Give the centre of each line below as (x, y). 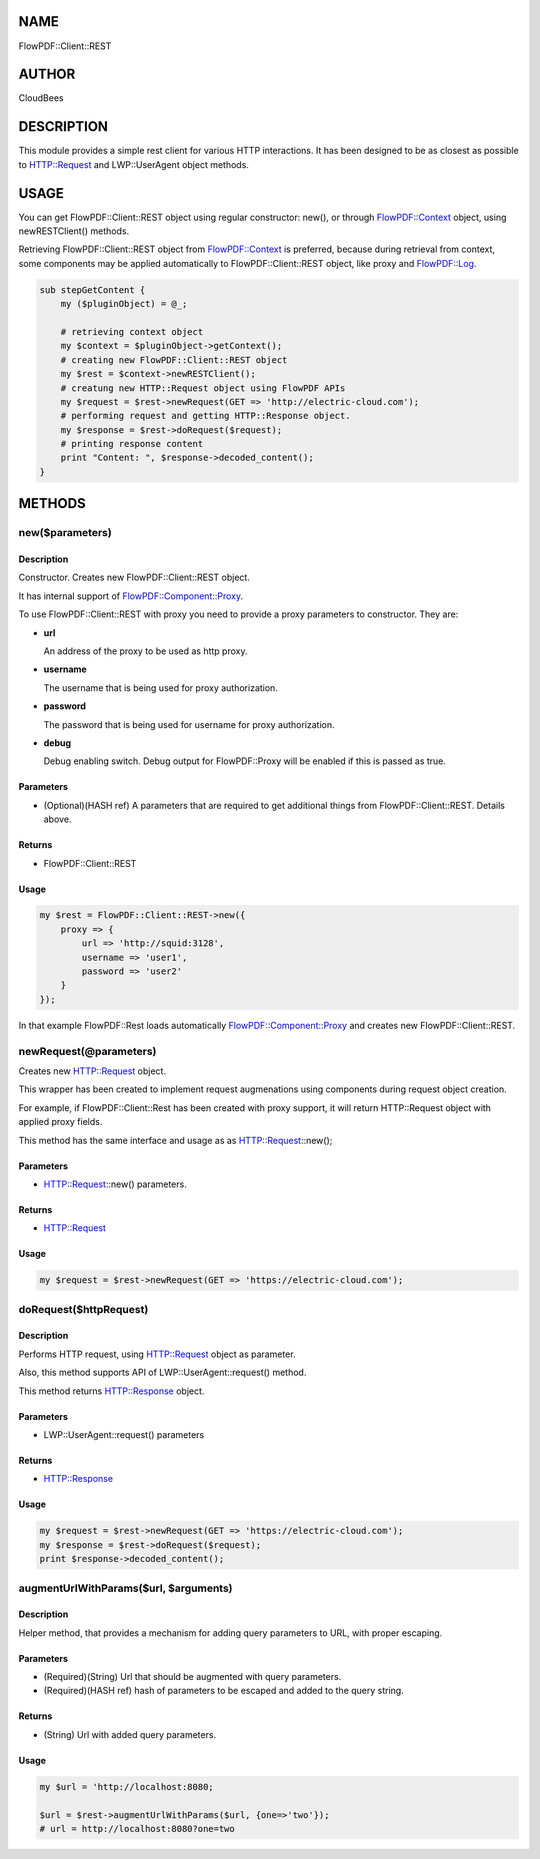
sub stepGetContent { (92, 289)
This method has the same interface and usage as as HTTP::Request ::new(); (175, 1140)
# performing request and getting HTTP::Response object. (205, 416)
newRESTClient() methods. (74, 231)
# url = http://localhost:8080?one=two (137, 1829)
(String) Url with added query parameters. (130, 1734)
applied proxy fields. (60, 1122)
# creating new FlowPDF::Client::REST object (174, 359)
